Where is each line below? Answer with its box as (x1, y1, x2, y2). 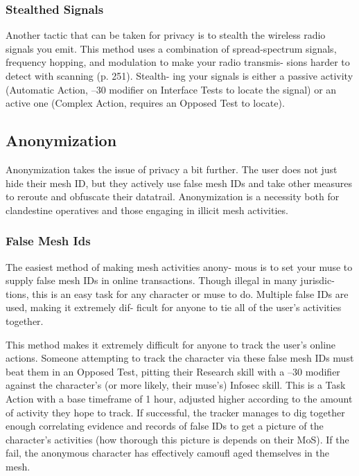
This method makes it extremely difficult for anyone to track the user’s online (6, 337, 336, 351)
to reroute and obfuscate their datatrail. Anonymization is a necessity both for (6, 189, 340, 204)
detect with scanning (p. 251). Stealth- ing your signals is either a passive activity (6, 69, 353, 82)
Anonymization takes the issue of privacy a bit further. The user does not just (6, 161, 338, 176)
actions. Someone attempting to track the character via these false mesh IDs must (6, 351, 354, 365)
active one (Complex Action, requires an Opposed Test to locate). (6, 96, 285, 110)
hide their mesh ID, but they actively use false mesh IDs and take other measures (6, 175, 352, 190)
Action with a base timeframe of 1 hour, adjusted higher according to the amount (6, 391, 353, 405)
